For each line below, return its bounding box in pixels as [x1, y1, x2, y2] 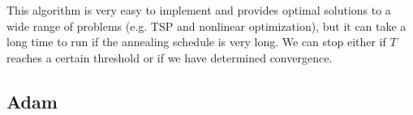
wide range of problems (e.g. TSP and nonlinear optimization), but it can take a [6, 17, 407, 34]
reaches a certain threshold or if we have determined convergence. [6, 49, 333, 66]
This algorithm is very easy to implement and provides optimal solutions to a [6, 2, 391, 18]
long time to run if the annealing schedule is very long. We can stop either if [6, 33, 386, 50]
